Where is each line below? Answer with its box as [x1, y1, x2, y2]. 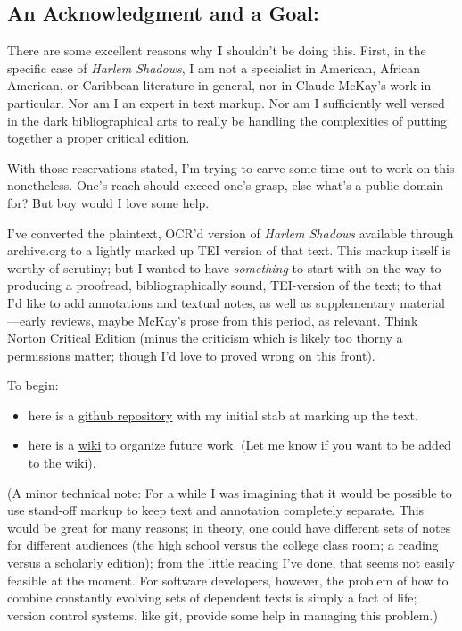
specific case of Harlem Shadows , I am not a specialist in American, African [7, 58, 421, 77]
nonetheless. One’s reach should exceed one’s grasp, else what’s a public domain [7, 176, 444, 195]
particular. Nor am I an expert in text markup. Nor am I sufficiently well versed [7, 93, 445, 112]
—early [7, 311, 46, 329]
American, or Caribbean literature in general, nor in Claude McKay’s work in [7, 76, 432, 95]
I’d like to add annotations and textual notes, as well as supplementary [7, 293, 396, 311]
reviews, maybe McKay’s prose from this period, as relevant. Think [50, 311, 418, 329]
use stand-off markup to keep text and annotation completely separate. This [7, 501, 425, 519]
